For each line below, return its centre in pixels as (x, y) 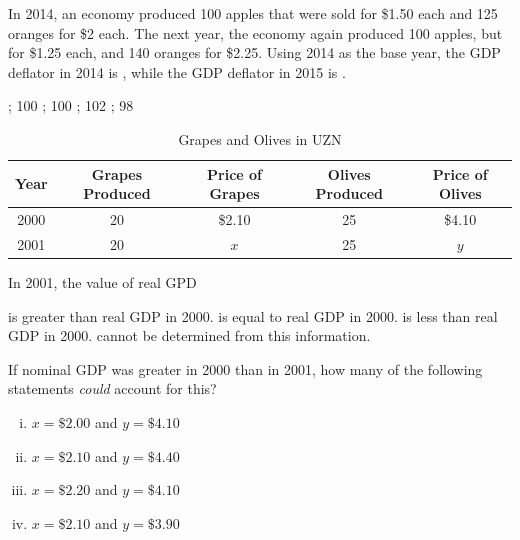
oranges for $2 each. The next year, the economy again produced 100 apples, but (255, 32)
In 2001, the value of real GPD (102, 281)
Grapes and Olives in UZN (260, 138)
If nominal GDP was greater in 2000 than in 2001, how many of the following (245, 368)
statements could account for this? (112, 388)
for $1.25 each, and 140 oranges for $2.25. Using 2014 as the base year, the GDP (254, 52)
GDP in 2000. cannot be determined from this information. (189, 335)
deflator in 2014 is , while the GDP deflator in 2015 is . (177, 71)
